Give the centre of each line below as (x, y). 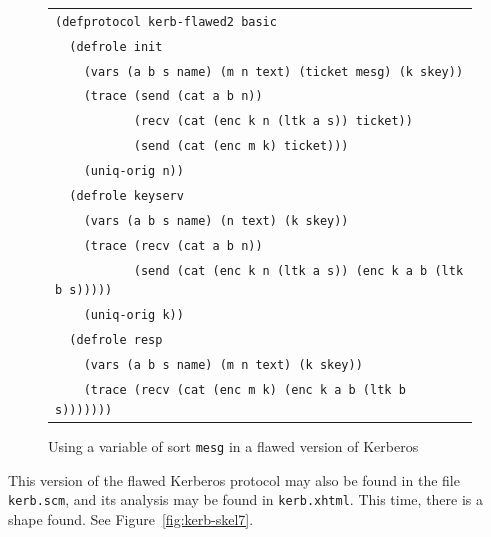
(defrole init (116, 46)
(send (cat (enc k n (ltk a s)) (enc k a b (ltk (298, 270)
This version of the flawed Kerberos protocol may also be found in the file (234, 479)
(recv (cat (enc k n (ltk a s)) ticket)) (273, 121)
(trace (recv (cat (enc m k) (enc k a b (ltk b (244, 390)
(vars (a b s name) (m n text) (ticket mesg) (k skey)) (273, 71)
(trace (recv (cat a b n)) (173, 245)
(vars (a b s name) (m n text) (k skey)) (223, 365)
